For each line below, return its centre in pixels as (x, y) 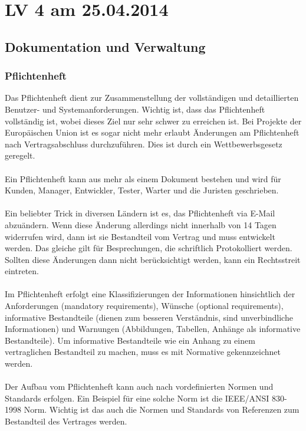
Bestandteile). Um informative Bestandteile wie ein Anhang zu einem (130, 340)
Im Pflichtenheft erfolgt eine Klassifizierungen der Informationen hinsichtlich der (150, 294)
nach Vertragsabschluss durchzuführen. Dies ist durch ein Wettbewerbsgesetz (144, 144)
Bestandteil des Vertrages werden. (66, 421)
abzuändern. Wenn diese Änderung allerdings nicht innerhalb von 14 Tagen (141, 224)
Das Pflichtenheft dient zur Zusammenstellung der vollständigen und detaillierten (152, 98)
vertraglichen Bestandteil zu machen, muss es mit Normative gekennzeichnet (143, 352)
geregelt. (20, 155)
